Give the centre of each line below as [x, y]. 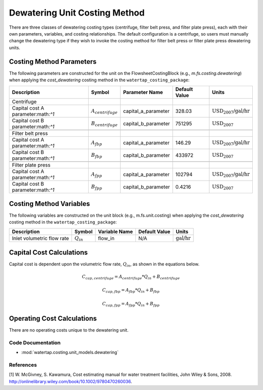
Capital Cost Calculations [48, 252]
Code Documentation [35, 342]
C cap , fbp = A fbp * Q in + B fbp [131, 291]
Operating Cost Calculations [53, 319]
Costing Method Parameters [53, 62]
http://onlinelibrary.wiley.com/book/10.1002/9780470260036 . [71, 381]
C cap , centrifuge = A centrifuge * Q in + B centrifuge [131, 277]
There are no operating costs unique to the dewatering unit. [69, 330]
